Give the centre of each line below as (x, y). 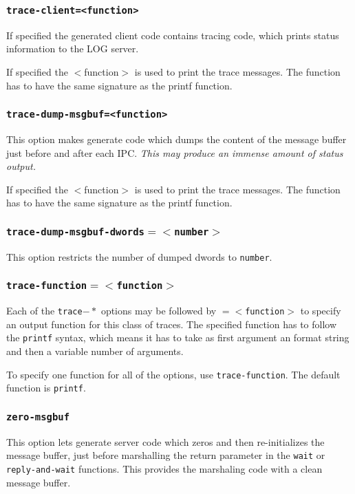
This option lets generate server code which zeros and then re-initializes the (165, 441)
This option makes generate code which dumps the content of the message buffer (176, 139)
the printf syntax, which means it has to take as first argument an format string (178, 337)
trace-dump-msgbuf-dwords (75, 232)
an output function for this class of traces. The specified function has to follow (172, 324)
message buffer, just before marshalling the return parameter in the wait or (166, 455)
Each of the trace (44, 311)
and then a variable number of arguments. (95, 351)
